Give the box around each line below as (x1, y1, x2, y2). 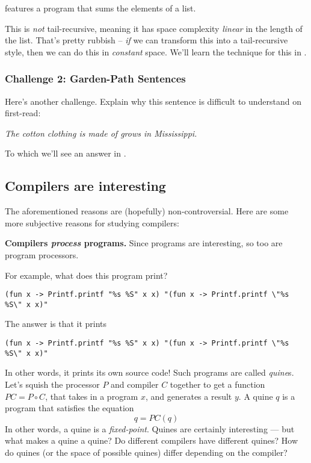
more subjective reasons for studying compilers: (5, 216, 179, 229)
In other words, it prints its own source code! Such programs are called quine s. (5, 366, 294, 379)
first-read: (5, 107, 41, 119)
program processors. (5, 248, 79, 261)
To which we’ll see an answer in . (5, 147, 126, 160)
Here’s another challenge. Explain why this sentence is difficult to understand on (5, 95, 302, 107)
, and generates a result (145, 390, 232, 402)
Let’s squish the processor (5, 378, 100, 390)
